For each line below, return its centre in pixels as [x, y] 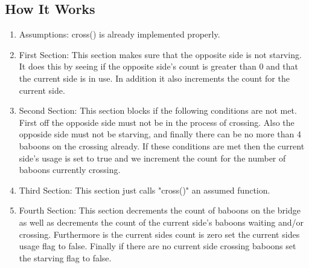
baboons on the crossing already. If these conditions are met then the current [162, 145]
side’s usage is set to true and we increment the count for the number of [152, 158]
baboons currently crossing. [70, 170]
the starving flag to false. [65, 257]
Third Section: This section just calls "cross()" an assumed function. [145, 190]
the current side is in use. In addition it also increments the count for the [154, 78]
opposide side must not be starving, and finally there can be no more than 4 [160, 134]
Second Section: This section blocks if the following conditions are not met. [158, 110]
